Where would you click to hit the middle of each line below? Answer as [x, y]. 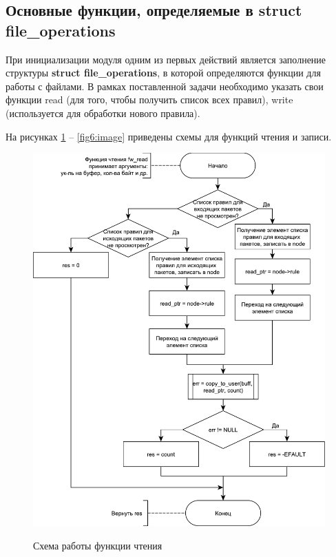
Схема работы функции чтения [98, 545]
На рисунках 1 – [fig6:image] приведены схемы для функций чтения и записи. [169, 136]
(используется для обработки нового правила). [103, 113]
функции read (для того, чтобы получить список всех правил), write [149, 99]
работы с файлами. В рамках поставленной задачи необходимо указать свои [165, 86]
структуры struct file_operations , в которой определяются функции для [163, 73]
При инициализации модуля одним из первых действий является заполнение [166, 59]
